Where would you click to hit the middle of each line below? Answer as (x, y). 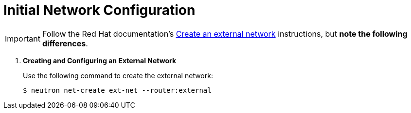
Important (23, 38)
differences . (65, 43)
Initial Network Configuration (99, 10)
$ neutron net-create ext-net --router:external (117, 90)
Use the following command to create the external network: (118, 75)
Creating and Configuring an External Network (100, 60)
